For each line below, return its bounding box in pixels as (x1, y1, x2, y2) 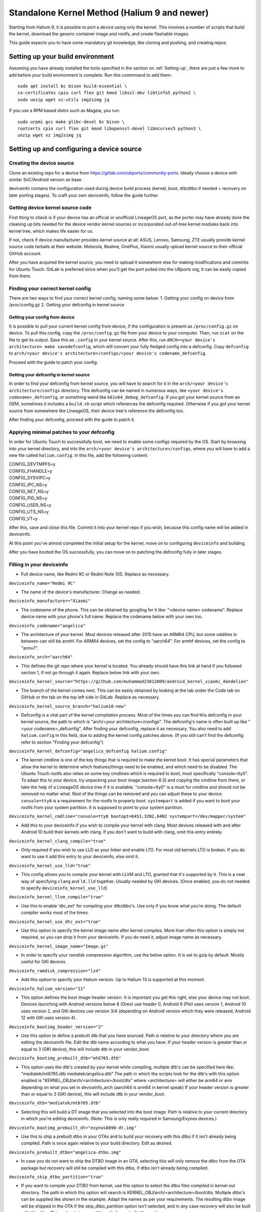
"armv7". (21, 645, 39, 651)
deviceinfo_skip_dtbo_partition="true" (9, 1174, 103, 1180)
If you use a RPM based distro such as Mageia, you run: (9, 108, 120, 113)
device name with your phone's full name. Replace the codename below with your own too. (21, 614, 203, 620)
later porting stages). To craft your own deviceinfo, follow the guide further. (9, 192, 159, 198)
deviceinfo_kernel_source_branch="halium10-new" (9, 703, 127, 709)
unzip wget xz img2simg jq (17, 132, 82, 138)
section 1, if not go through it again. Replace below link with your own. (21, 670, 160, 675)
